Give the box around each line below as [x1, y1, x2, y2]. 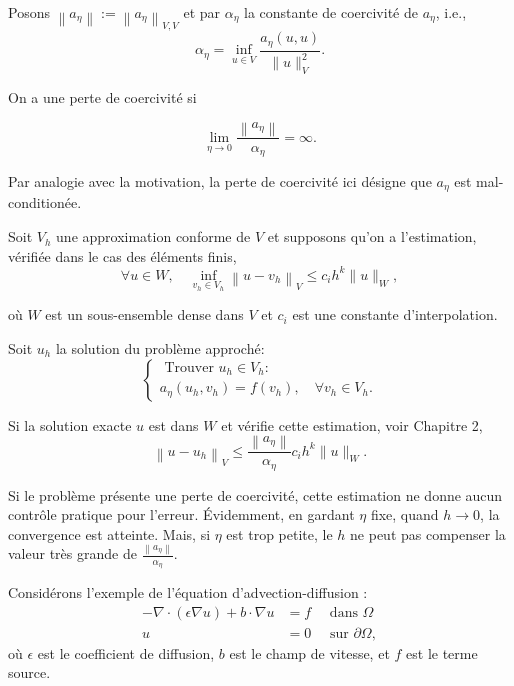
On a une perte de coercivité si [8, 86, 197, 107]
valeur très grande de [8, 543, 137, 564]
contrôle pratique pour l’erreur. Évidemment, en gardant [8, 504, 355, 525]
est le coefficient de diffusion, [37, 642, 215, 663]
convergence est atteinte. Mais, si [8, 523, 211, 544]
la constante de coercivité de [244, 2, 418, 22]
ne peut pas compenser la [350, 523, 506, 544]
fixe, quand [370, 504, 439, 525]
